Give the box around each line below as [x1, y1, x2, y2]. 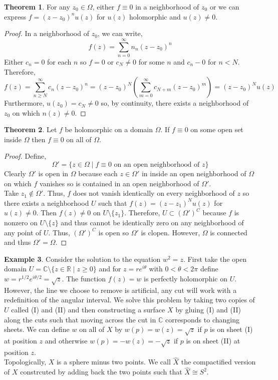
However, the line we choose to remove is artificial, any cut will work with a [4, 284, 237, 295]
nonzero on [4, 217, 38, 228]
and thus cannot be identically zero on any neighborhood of [61, 217, 244, 228]
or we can [209, 2, 239, 12]
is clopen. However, [141, 227, 200, 237]
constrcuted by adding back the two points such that [20, 366, 182, 377]
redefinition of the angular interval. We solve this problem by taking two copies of [4, 294, 255, 305]
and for [99, 263, 121, 274]
